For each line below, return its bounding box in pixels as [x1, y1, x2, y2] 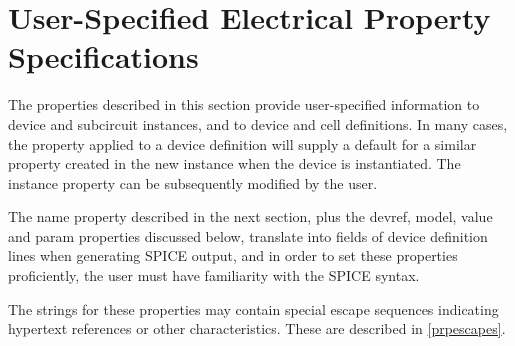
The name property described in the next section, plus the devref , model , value [8, 206, 493, 227]
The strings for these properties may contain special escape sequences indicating [8, 298, 499, 319]
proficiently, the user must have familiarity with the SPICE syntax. [8, 265, 420, 286]
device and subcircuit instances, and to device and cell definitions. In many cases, [8, 113, 508, 134]
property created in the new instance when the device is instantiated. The [8, 153, 461, 174]
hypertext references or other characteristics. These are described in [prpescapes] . [8, 318, 506, 339]
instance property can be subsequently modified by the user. [8, 172, 378, 193]
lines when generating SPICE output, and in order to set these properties [8, 245, 458, 266]
